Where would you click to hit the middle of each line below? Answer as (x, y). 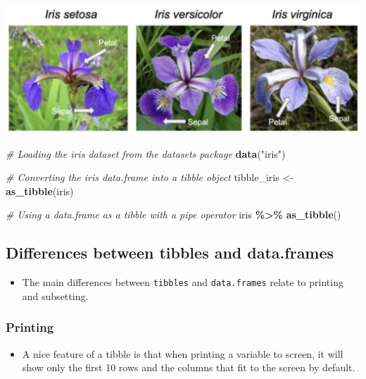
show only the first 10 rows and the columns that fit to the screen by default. (189, 367)
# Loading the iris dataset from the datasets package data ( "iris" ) (146, 153)
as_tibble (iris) (40, 191)
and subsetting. (55, 296)
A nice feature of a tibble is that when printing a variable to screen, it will (183, 353)
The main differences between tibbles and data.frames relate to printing (183, 282)
